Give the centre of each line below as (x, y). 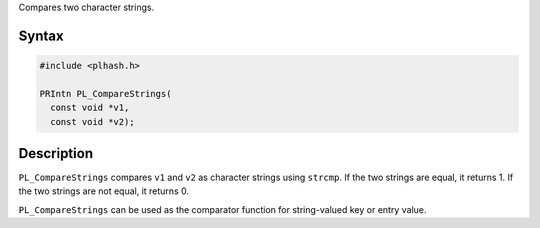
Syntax (41, 35)
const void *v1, (90, 108)
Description (56, 153)
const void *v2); (92, 121)
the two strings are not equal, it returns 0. (104, 191)
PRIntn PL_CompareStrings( (105, 93)
